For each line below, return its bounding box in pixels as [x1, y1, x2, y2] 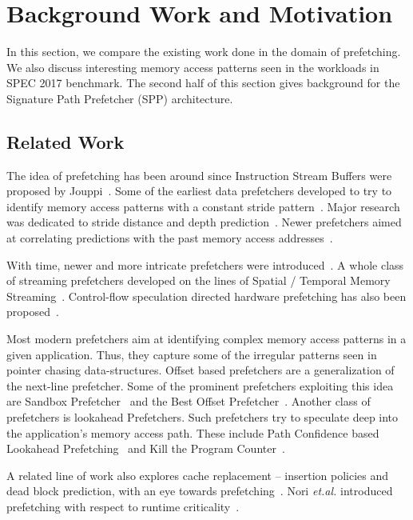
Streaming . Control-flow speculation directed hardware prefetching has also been [6, 287, 407, 304]
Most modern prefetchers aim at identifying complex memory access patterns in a [6, 330, 407, 347]
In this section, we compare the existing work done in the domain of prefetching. [6, 43, 401, 60]
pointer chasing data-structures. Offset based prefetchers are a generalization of [6, 362, 395, 378]
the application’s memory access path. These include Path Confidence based [6, 424, 379, 441]
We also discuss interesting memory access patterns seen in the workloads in [6, 58, 379, 75]
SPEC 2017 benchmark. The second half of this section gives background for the [6, 74, 400, 91]
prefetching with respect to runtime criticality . [6, 498, 240, 514]
